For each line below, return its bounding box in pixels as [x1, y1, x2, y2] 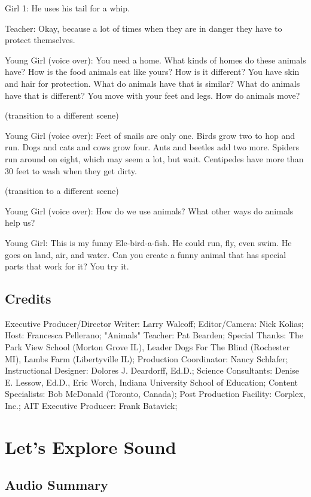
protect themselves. [5, 34, 75, 46]
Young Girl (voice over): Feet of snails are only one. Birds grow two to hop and [5, 129, 295, 141]
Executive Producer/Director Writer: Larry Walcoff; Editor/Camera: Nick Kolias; [5, 317, 304, 329]
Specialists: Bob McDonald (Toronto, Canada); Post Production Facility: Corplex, [5, 387, 306, 400]
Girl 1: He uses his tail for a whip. [5, 2, 130, 14]
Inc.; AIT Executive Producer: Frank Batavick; [5, 399, 178, 412]
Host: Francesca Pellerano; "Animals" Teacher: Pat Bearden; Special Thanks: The [5, 329, 303, 341]
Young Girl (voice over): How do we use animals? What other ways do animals [5, 204, 294, 217]
